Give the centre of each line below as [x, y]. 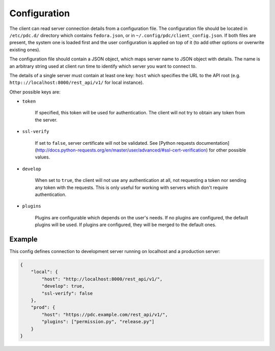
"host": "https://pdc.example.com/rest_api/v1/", [105, 314]
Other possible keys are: [35, 92]
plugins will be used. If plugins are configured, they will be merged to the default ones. [126, 225]
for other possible [228, 150]
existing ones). [25, 50]
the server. [46, 120]
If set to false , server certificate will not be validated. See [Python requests [115, 143]
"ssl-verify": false [67, 293]
